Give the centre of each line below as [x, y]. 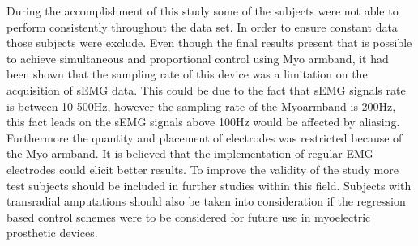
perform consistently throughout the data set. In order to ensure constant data [202, 26]
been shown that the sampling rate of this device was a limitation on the [187, 74]
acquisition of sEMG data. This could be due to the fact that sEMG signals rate [206, 89]
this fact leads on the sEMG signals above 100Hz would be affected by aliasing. [203, 122]
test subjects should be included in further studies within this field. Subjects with [209, 185]
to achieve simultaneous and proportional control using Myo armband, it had [198, 58]
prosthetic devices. [52, 233]
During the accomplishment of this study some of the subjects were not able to [203, 11]
